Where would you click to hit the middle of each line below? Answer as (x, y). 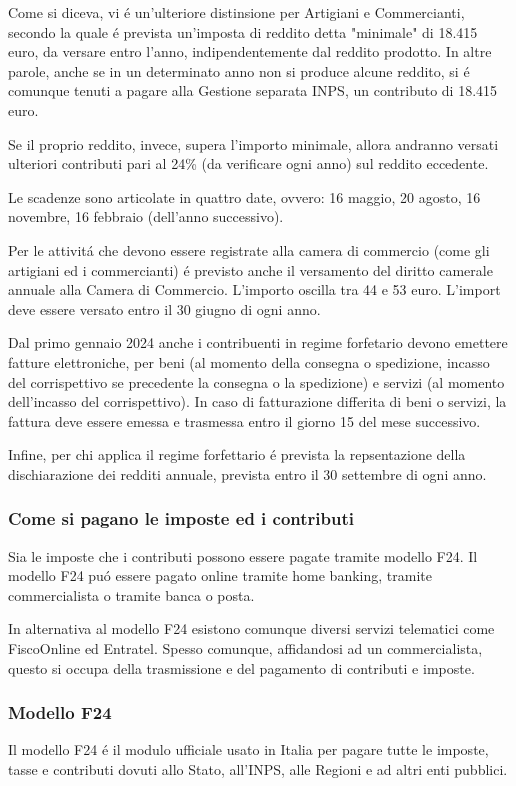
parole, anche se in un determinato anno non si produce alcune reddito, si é (239, 70)
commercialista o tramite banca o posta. (131, 594)
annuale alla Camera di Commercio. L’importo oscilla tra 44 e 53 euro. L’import (254, 289)
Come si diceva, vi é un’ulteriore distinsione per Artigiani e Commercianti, (236, 12)
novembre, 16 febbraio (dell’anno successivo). (146, 216)
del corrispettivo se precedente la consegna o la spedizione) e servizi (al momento (256, 381)
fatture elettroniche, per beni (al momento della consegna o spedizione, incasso (249, 361)
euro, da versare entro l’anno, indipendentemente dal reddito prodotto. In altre (250, 51)
